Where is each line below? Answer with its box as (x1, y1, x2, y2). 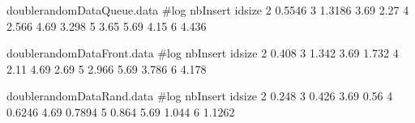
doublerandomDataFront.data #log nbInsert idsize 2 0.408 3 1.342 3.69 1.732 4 (6, 45, 399, 61)
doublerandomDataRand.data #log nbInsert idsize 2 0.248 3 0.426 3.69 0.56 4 (6, 87, 393, 104)
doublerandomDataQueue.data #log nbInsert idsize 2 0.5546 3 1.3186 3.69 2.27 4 (6, 2, 409, 18)
